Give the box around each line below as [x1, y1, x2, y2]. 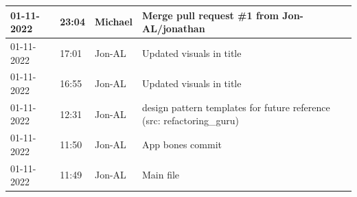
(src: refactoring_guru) [142, 113, 240, 128]
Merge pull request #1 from [142, 8, 279, 22]
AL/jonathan [142, 21, 205, 36]
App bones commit [142, 137, 222, 152]
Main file [142, 167, 180, 182]
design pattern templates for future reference [142, 100, 330, 114]
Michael [94, 14, 133, 29]
